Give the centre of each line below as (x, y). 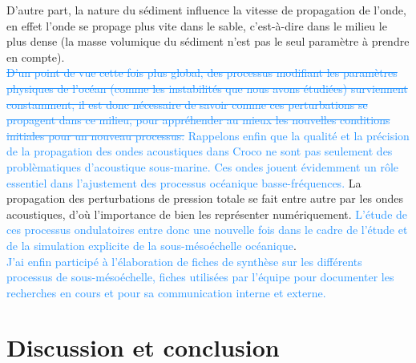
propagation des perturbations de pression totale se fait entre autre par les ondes (205, 198)
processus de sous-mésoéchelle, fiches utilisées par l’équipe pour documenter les (200, 277)
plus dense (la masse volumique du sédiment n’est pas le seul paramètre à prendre (208, 41)
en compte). (36, 56)
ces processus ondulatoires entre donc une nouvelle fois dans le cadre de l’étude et (207, 230)
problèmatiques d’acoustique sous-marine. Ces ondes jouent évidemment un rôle (203, 166)
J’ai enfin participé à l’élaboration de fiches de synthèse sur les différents (184, 261)
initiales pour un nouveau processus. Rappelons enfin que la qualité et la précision (208, 135)
